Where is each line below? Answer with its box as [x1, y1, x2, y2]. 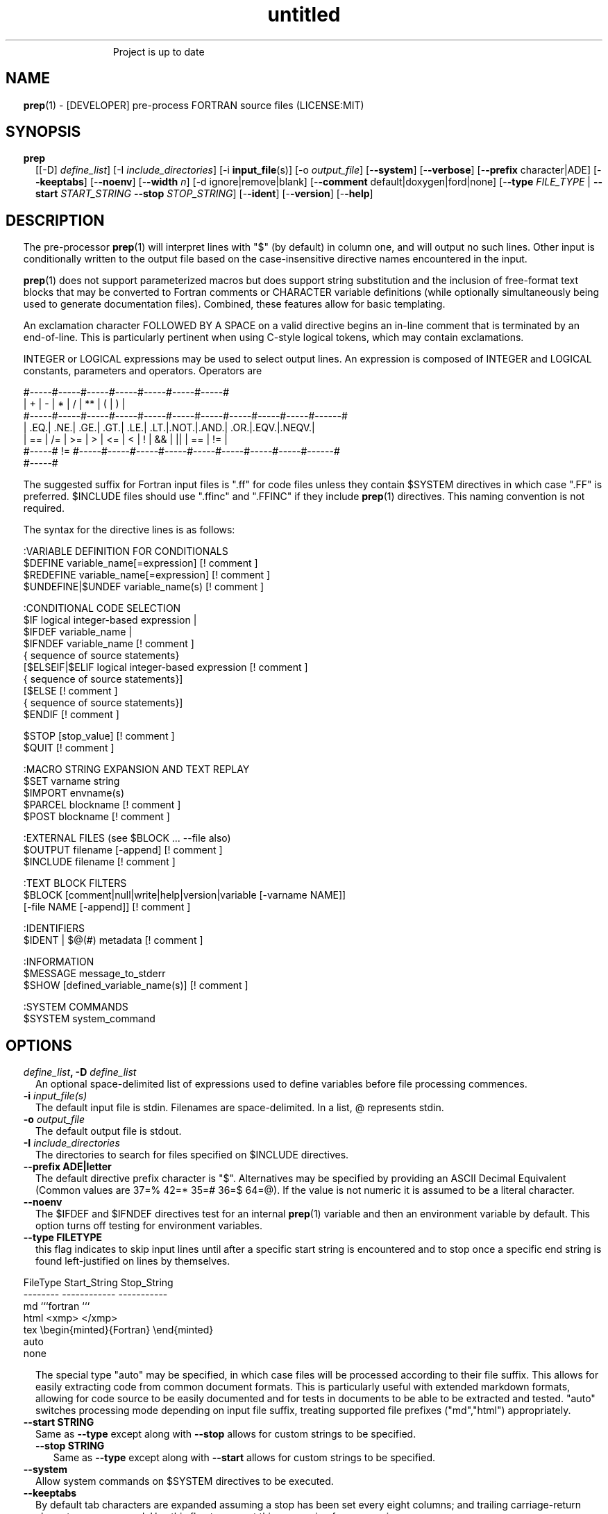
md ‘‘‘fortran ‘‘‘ [23, 1300, 90, 1313]
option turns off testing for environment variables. [35, 1220, 263, 1232]
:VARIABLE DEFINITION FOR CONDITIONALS [23, 545, 228, 558]
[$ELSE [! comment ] [23, 685, 118, 697]
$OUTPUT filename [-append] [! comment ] [23, 844, 223, 856]
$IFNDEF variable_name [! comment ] [23, 638, 194, 650]
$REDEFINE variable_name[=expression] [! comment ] [23, 569, 271, 581]
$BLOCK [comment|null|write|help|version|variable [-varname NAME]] [23, 889, 346, 901]
